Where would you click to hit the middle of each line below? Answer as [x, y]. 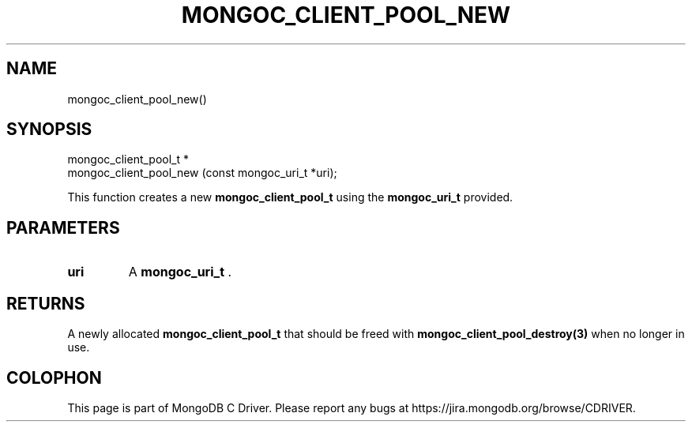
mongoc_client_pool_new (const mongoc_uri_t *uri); [202, 173]
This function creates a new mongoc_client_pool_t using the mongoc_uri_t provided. [290, 197]
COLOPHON [54, 377]
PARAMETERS [63, 227]
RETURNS [46, 303]
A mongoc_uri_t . [180, 272]
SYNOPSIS [49, 130]
